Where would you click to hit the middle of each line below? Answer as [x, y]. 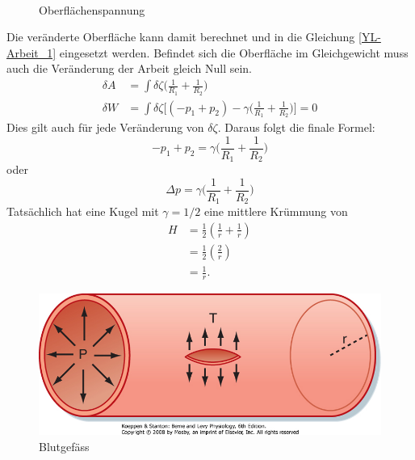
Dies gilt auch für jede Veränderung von [105, 127]
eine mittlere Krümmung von [276, 211]
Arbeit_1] [31, 52]
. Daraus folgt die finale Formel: [296, 127]
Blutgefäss [64, 446]
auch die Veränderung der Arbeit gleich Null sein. [129, 68]
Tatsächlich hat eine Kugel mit [83, 211]
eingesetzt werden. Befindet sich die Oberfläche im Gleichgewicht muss [234, 52]
